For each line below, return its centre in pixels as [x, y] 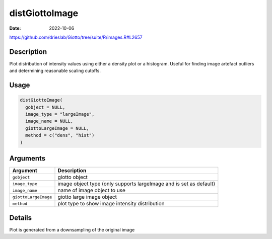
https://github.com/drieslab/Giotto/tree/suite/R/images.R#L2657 [76, 37]
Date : [15, 28]
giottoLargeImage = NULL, [57, 128]
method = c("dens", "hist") [60, 135]
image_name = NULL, [49, 121]
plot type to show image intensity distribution [111, 204]
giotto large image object [87, 197]
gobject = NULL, [45, 107]
